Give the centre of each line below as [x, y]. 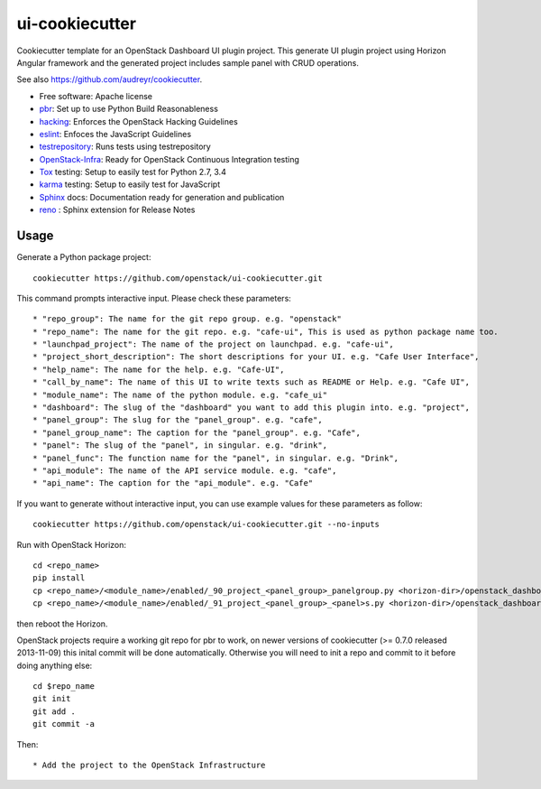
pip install [59, 578]
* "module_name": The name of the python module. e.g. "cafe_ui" [180, 394]
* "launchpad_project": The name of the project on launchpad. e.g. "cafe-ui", [213, 344]
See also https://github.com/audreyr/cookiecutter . [110, 79]
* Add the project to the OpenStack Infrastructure [149, 766]
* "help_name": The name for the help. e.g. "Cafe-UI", [159, 369]
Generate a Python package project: [84, 257]
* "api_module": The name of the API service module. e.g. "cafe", [185, 471]
